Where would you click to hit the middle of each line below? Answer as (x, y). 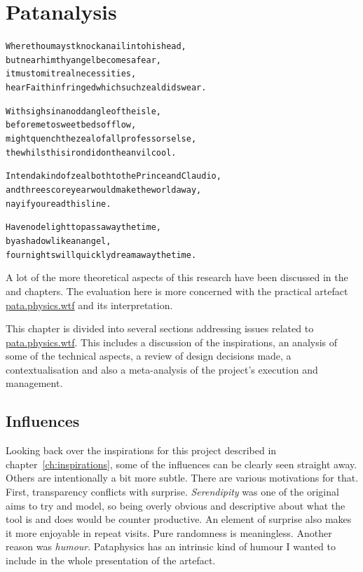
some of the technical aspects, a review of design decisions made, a (149, 356)
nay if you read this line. (59, 204)
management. (34, 383)
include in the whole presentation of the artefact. (111, 560)
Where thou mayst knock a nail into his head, (96, 47)
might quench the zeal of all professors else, (101, 139)
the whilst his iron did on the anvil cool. (91, 152)
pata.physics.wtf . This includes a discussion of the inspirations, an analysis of (172, 342)
